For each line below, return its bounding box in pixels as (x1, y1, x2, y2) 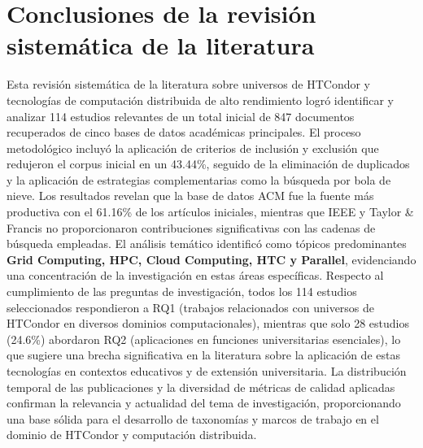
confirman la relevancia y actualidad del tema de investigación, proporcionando (7, 394, 401, 411)
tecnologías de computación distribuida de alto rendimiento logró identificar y (7, 91, 394, 108)
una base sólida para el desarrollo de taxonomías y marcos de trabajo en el (7, 410, 379, 427)
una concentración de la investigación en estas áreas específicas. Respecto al (7, 267, 384, 284)
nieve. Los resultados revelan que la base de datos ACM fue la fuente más (7, 187, 374, 204)
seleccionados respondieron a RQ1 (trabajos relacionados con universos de (7, 298, 375, 315)
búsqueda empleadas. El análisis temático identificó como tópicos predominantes (7, 235, 407, 252)
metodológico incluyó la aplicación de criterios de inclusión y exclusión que (7, 139, 379, 156)
